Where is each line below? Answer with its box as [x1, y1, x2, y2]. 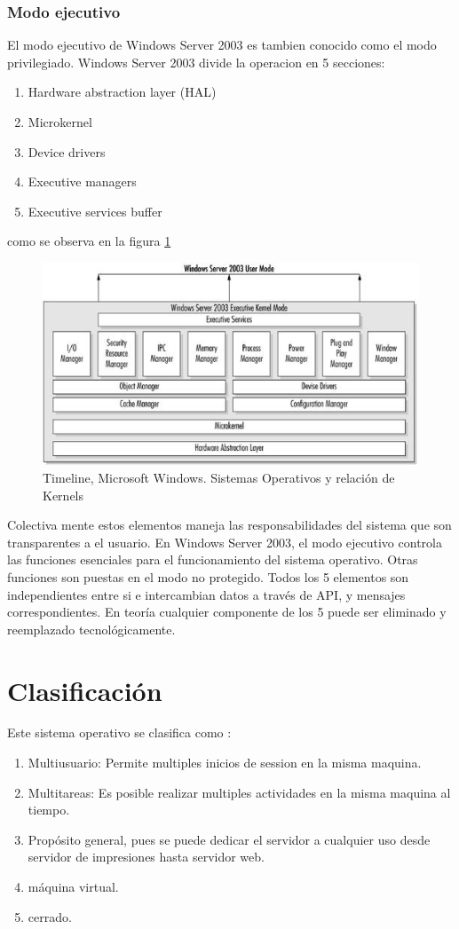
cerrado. [28, 907, 72, 925]
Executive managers [28, 172, 137, 191]
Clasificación [7, 672, 162, 708]
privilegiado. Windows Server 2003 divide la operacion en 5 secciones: [7, 52, 385, 71]
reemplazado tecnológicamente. [7, 619, 176, 638]
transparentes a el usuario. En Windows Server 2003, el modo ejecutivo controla [7, 532, 442, 551]
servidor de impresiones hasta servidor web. [28, 847, 265, 866]
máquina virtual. [28, 878, 119, 896]
